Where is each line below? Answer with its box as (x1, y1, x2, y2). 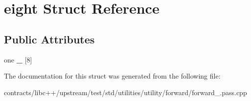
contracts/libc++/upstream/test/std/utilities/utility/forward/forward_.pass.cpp (4, 87, 247, 97)
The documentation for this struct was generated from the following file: (4, 71, 221, 81)
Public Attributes (4, 31, 95, 46)
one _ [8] (4, 54, 32, 64)
